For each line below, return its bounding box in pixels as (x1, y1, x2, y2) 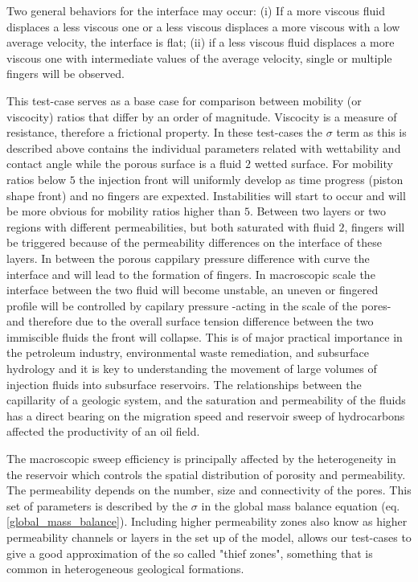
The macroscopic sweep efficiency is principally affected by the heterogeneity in (6, 450, 396, 467)
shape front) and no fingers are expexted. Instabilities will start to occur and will (6, 186, 406, 203)
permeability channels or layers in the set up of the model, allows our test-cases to (6, 529, 412, 545)
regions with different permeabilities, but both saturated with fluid (6, 218, 335, 235)
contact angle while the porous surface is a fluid (6, 155, 242, 172)
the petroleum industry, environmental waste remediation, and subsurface (6, 344, 369, 361)
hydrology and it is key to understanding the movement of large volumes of (6, 360, 377, 377)
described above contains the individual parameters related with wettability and (6, 139, 401, 156)
